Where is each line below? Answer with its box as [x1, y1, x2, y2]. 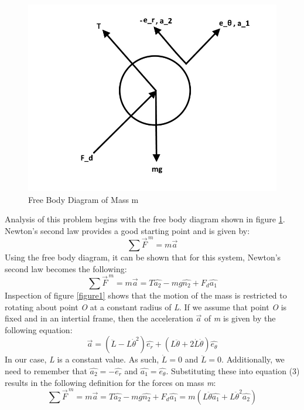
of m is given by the [204, 312, 276, 324]
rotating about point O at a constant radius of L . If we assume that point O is [5, 300, 287, 313]
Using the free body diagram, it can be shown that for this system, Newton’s [5, 251, 281, 263]
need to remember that [5, 364, 87, 377]
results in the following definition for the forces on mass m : [5, 376, 216, 388]
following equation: [5, 323, 73, 336]
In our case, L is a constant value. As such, [5, 353, 159, 365]
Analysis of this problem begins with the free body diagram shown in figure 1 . [5, 213, 285, 225]
